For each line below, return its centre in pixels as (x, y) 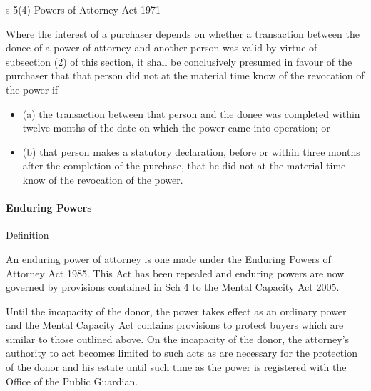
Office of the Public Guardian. (72, 381)
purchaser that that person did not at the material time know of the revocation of (185, 75)
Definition (27, 235)
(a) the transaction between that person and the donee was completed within (191, 113)
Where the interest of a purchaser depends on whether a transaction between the (183, 33)
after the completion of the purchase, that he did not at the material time (184, 165)
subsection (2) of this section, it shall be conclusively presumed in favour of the (179, 61)
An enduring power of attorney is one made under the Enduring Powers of (168, 258)
